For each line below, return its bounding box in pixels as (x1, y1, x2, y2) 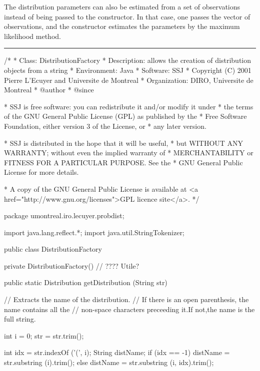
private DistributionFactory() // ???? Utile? (4, 260, 139, 271)
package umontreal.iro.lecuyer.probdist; (4, 210, 124, 221)
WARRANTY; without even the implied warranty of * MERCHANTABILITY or (4, 147, 253, 158)
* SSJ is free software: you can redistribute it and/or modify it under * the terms (4, 101, 253, 111)
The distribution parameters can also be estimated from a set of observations (4, 1, 240, 11)
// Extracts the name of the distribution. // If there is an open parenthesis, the (4, 294, 249, 305)
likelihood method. (4, 30, 61, 41)
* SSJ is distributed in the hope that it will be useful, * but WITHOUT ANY (4, 137, 243, 148)
